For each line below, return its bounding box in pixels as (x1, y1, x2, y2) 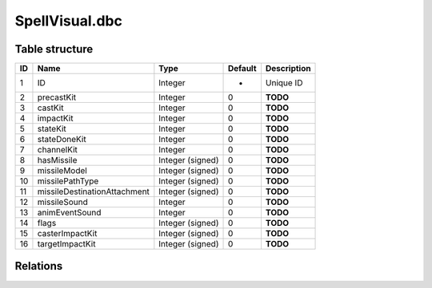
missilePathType (37, 176, 99, 187)
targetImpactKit (37, 239, 96, 250)
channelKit (37, 144, 78, 156)
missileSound (37, 196, 88, 207)
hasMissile (37, 155, 78, 166)
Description (265, 63, 311, 74)
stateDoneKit (37, 134, 87, 145)
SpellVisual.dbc (14, 12, 123, 30)
